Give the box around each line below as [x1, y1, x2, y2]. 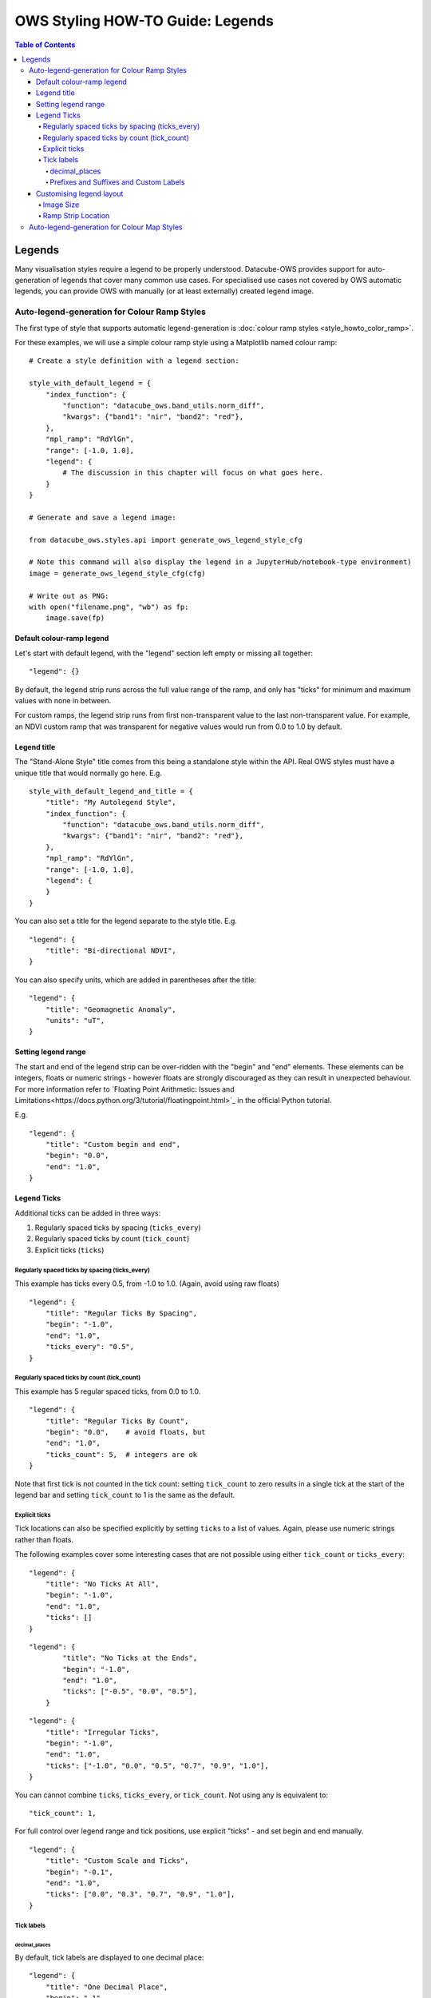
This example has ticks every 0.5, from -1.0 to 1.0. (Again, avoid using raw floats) [14, 1279, 279, 1288]
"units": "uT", [45, 1016, 105, 1025]
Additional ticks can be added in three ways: [14, 1208, 161, 1218]
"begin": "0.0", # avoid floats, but [45, 1427, 207, 1437]
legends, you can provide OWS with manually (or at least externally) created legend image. [14, 286, 314, 296]
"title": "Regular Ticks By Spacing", [45, 1308, 198, 1318]
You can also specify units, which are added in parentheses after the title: [14, 975, 257, 985]
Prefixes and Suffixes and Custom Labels [49, 177, 185, 187]
